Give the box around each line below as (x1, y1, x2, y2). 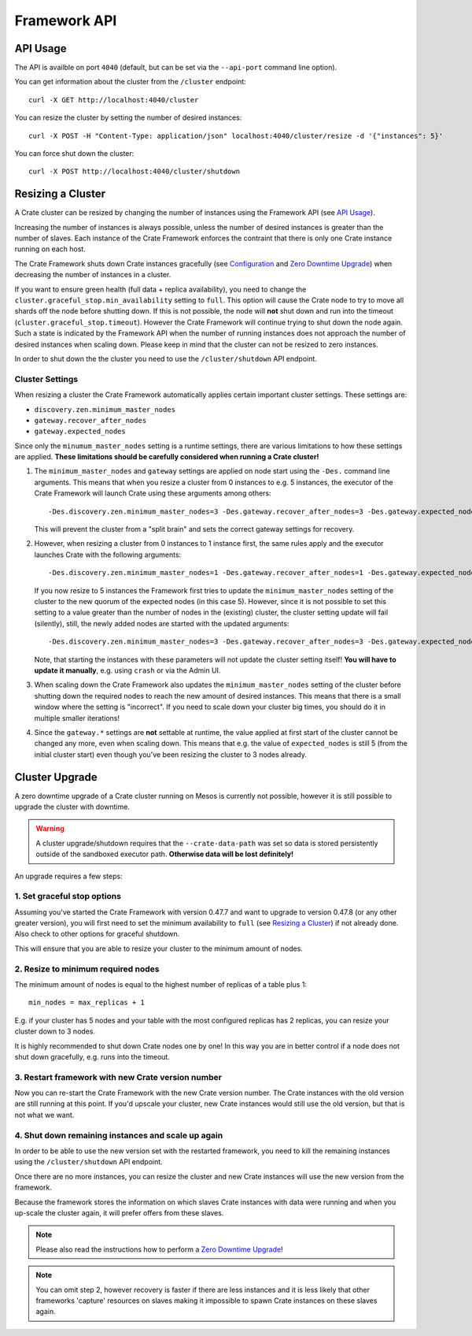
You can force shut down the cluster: (14, 149, 135, 158)
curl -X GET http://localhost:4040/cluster (28, 95, 199, 104)
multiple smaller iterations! (34, 713, 120, 722)
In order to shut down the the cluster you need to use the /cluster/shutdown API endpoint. (14, 354, 318, 363)
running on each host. (14, 244, 86, 254)
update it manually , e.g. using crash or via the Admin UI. (34, 666, 221, 675)
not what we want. (14, 1110, 75, 1119)
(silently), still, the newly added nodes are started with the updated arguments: (34, 618, 289, 628)
